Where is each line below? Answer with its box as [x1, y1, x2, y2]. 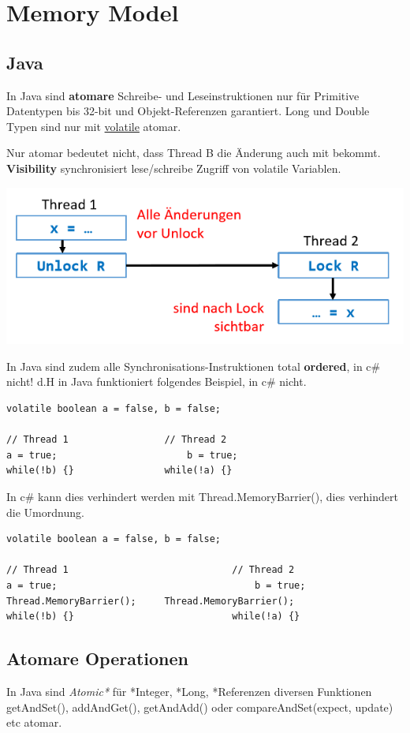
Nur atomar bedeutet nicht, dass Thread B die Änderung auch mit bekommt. [6, 144, 381, 161]
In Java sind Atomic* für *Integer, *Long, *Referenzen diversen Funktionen [6, 683, 372, 699]
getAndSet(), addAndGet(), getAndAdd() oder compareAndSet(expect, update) [6, 698, 393, 715]
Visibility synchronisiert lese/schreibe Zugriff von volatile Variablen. [6, 159, 341, 176]
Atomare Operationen [6, 646, 189, 671]
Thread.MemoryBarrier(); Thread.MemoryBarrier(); [6, 595, 295, 607]
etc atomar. [6, 714, 62, 731]
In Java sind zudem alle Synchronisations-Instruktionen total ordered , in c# [6, 357, 381, 374]
